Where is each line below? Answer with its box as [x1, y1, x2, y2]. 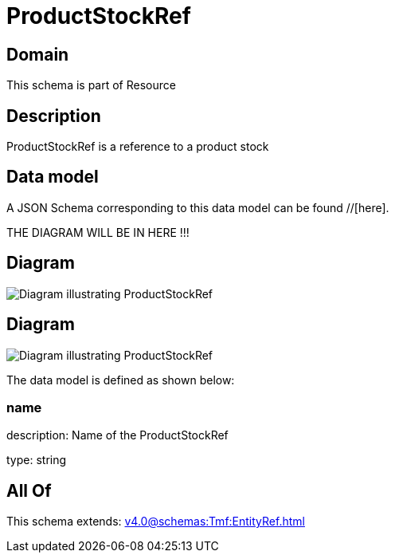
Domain [6, 44, 69, 65]
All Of [6, 480, 52, 501]
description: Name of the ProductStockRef [6, 428, 229, 443]
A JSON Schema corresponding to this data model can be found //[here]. [6, 200, 389, 215]
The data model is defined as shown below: [6, 372, 235, 387]
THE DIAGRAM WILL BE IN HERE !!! [6, 225, 190, 239]
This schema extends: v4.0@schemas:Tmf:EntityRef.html [6, 514, 305, 529]
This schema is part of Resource [6, 78, 176, 93]
